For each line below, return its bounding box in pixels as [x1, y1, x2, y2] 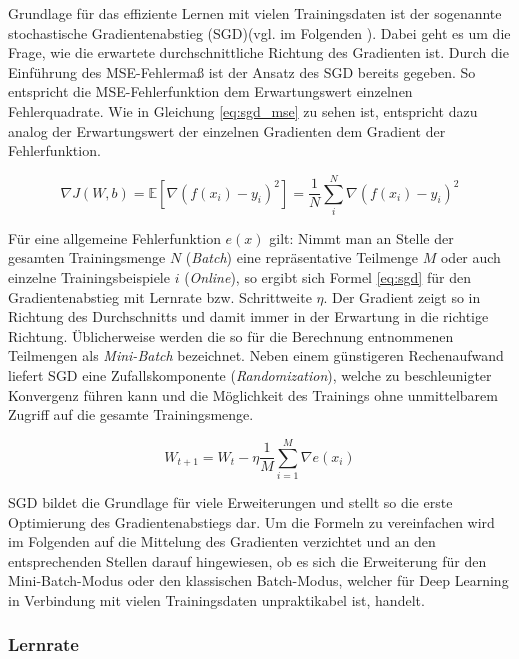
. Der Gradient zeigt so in [323, 286, 481, 307]
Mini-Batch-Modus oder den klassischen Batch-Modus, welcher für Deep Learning [8, 570, 509, 591]
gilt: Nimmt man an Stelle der [269, 227, 454, 248]
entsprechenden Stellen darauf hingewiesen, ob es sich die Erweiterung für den [8, 550, 487, 571]
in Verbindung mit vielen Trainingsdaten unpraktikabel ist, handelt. [8, 589, 425, 610]
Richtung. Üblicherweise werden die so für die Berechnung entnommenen [8, 325, 454, 346]
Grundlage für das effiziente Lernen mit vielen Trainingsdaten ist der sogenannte [8, 3, 502, 23]
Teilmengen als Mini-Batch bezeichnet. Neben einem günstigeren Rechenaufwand [8, 345, 504, 366]
